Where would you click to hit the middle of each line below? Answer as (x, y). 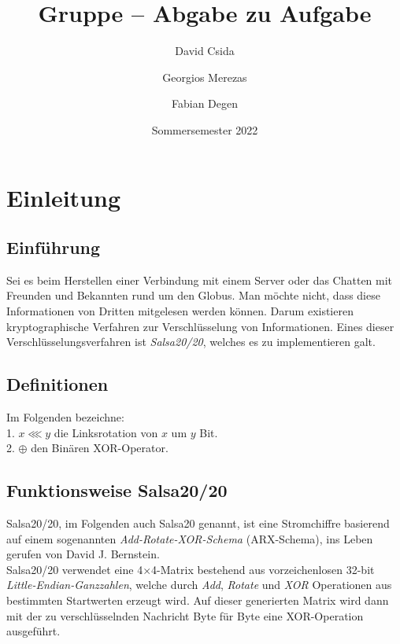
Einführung (54, 247)
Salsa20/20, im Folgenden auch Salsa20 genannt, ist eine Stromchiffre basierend (198, 523)
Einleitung (64, 197)
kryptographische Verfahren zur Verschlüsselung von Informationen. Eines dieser (200, 326)
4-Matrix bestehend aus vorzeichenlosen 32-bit (263, 569)
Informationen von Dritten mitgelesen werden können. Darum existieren (180, 311)
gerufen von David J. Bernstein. (83, 554)
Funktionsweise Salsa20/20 (117, 490)
